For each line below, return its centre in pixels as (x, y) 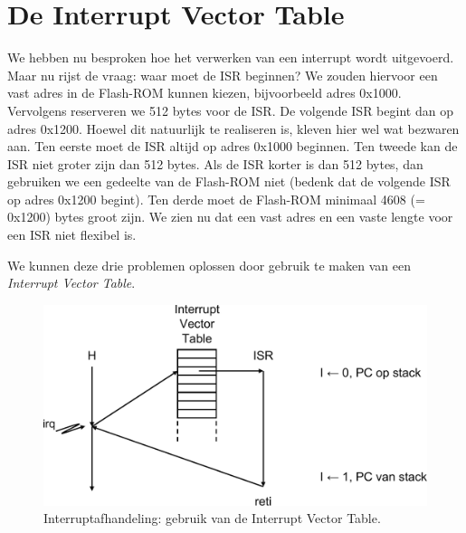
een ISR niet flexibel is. (72, 235)
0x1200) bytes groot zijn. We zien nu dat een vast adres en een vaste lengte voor (230, 217)
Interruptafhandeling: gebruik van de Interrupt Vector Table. (212, 518)
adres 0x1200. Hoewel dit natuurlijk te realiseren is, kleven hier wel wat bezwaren (233, 128)
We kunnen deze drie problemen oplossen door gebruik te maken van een (209, 265)
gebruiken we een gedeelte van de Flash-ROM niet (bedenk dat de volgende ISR (229, 181)
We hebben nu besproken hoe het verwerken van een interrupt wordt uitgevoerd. (231, 57)
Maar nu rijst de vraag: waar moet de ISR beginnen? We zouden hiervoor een (223, 75)
